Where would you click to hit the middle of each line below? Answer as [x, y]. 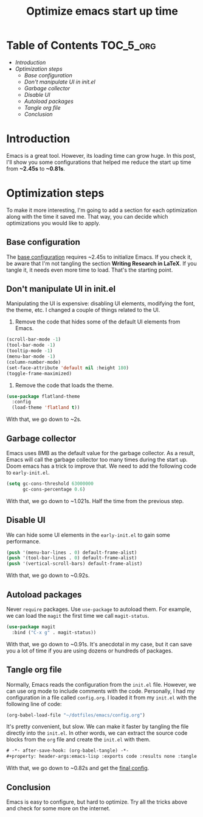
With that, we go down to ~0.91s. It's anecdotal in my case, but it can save [99, 644]
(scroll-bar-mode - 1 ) [34, 339]
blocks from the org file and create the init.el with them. [78, 740]
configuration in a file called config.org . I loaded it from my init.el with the [101, 697]
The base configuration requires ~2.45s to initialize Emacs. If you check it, [99, 256]
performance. [23, 541]
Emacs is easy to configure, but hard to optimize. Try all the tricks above [97, 802]
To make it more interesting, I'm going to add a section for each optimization [102, 210]
